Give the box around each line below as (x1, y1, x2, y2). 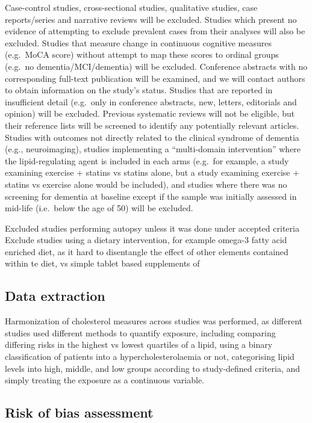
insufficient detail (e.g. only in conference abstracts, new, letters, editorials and (5, 95, 297, 108)
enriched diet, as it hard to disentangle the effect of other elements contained (5, 245, 289, 258)
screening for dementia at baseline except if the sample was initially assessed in (5, 190, 297, 202)
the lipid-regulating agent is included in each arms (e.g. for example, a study (5, 154, 289, 167)
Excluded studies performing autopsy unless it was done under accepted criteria (5, 221, 299, 234)
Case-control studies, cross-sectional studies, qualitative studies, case (5, 1, 258, 13)
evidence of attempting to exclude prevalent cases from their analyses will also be (5, 25, 305, 37)
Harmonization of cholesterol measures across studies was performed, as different (5, 315, 303, 327)
